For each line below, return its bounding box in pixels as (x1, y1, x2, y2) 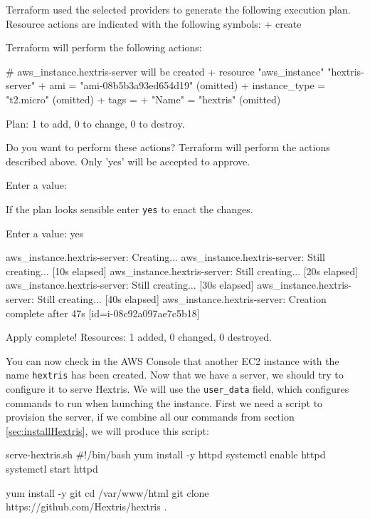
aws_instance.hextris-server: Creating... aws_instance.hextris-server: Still (6, 250, 325, 264)
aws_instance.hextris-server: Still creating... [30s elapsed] (6, 277, 254, 292)
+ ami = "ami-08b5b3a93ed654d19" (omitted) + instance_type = (38, 78, 326, 93)
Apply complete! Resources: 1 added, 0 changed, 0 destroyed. (6, 329, 272, 344)
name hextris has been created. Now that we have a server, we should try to (6, 367, 344, 382)
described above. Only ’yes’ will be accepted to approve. (6, 153, 250, 168)
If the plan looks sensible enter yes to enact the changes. (6, 201, 253, 216)
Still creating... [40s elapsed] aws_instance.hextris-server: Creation (37, 291, 327, 306)
